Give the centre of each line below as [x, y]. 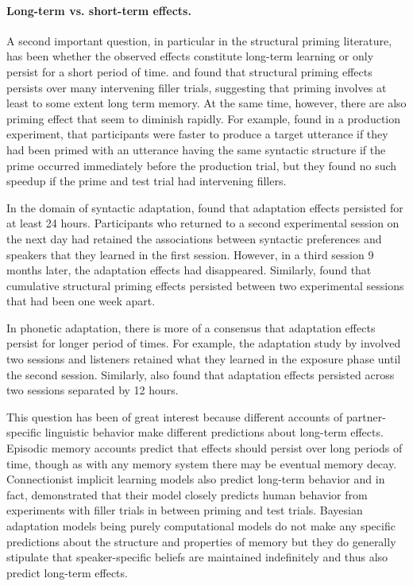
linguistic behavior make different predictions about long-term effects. [214, 432]
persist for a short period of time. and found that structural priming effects [189, 71]
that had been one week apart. [81, 301]
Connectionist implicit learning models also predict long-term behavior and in [196, 479]
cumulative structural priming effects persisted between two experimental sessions [205, 285]
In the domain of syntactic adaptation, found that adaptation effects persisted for [205, 207]
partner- [366, 416]
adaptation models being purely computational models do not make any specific [201, 526]
